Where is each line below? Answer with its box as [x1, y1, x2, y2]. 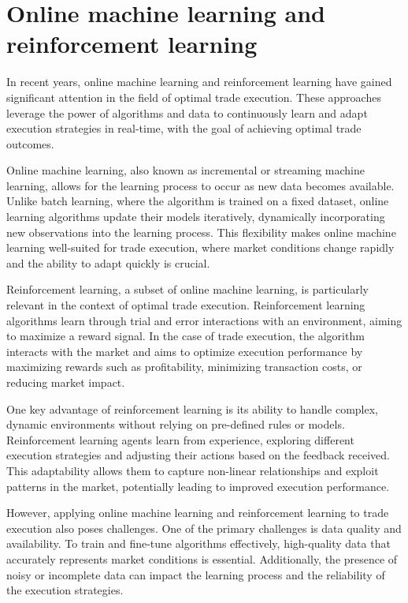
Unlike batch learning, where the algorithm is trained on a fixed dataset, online [6, 193, 389, 209]
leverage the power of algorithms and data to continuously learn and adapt [6, 104, 368, 121]
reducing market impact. [6, 374, 125, 390]
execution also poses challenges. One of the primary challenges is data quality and [6, 519, 402, 536]
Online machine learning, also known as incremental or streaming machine [6, 162, 365, 178]
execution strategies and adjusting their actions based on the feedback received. [6, 447, 390, 463]
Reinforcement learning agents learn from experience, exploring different [6, 431, 354, 448]
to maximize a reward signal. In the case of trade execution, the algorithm [6, 328, 365, 344]
